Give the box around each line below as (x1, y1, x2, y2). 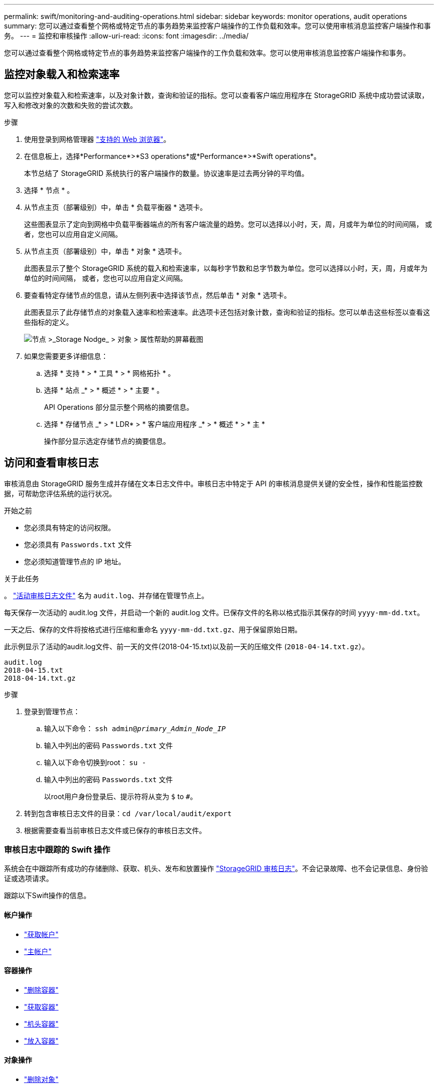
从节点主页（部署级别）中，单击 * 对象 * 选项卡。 (24, 246, 186, 255)
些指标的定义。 (24, 317, 73, 326)
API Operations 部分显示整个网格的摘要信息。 (44, 402, 193, 411)
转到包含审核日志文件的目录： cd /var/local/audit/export (24, 809, 232, 818)
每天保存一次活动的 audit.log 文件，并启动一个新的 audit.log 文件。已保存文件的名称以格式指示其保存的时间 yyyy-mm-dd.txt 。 (4, 608, 424, 617)
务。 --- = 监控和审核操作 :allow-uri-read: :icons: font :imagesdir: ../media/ (4, 31, 249, 40)
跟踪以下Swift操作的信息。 (4, 891, 91, 900)
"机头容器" (24, 1019, 59, 1028)
